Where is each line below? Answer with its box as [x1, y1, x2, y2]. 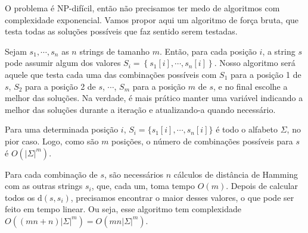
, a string [262, 45, 295, 57]
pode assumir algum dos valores [5, 56, 121, 69]
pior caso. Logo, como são [5, 134, 99, 147]
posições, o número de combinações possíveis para [111, 134, 293, 147]
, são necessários [104, 168, 164, 180]
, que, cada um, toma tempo [91, 180, 195, 192]
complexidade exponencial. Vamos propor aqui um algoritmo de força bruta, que [5, 13, 299, 26]
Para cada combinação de [5, 168, 98, 180]
